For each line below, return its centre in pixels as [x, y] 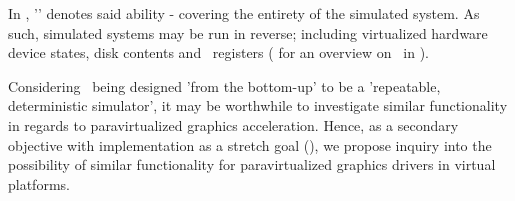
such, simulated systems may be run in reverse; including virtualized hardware [248, 32]
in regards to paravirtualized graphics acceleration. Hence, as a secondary [233, 124]
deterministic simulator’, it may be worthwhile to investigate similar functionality [258, 105]
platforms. [39, 183]
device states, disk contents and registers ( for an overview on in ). [218, 52]
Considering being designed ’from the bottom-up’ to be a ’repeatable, [224, 85]
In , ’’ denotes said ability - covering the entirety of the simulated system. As [244, 13]
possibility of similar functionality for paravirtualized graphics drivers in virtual [252, 164]
